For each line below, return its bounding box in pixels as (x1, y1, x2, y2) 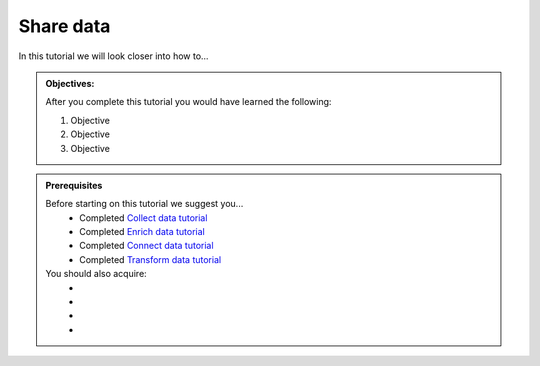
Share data (18, 15, 111, 37)
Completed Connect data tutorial (79, 240, 214, 252)
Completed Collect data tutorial (79, 211, 208, 224)
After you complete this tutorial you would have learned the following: (45, 96, 332, 108)
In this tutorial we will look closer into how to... (18, 50, 209, 62)
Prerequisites (45, 179, 103, 191)
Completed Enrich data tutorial (79, 226, 205, 238)
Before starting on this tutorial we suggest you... (45, 198, 244, 210)
